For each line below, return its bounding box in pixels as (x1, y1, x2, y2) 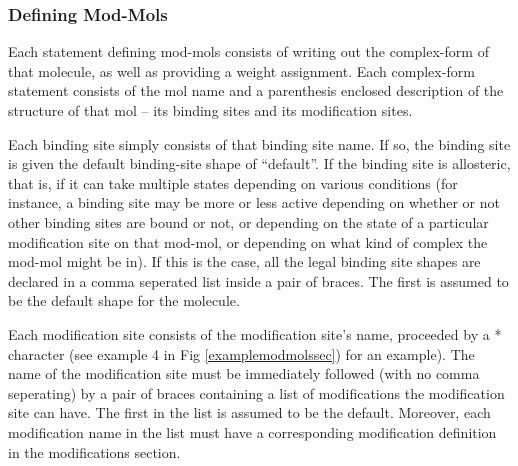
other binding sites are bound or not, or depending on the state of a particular (8, 211, 489, 232)
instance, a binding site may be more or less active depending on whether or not (8, 192, 500, 213)
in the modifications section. (8, 441, 181, 462)
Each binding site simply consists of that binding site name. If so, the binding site (8, 133, 511, 154)
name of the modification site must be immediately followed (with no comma (8, 363, 480, 384)
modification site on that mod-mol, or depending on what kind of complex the (8, 231, 488, 252)
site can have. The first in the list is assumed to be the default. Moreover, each (8, 402, 491, 423)
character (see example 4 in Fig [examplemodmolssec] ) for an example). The (8, 343, 475, 364)
